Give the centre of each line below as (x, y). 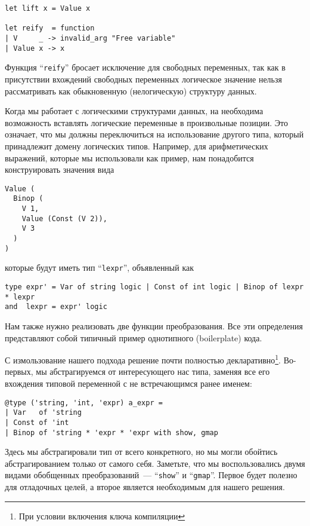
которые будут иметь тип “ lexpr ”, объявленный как (100, 267)
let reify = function (50, 28)
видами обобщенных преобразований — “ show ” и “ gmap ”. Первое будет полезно (151, 475)
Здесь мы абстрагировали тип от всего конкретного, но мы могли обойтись (141, 452)
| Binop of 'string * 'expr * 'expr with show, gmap (111, 432)
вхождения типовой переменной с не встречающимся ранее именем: (128, 383)
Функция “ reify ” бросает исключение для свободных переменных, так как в (145, 67)
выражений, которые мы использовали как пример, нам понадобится (129, 158)
